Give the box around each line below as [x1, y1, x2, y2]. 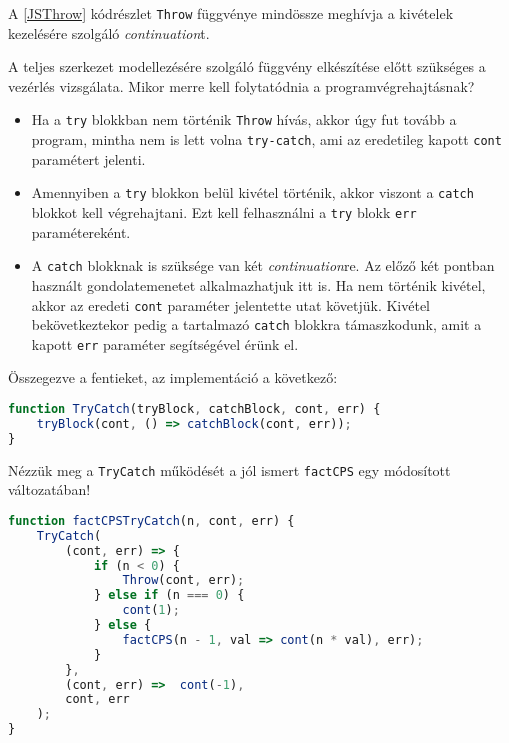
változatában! [8, 479, 91, 500]
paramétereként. [31, 221, 131, 242]
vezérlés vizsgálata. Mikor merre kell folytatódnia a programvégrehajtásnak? [8, 75, 475, 96]
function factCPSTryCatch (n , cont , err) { [8, 513, 295, 528]
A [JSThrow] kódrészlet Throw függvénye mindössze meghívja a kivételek [8, 3, 454, 23]
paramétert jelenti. [31, 148, 146, 169]
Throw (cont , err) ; [122, 573, 245, 588]
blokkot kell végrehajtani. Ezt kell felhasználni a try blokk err [31, 202, 417, 222]
